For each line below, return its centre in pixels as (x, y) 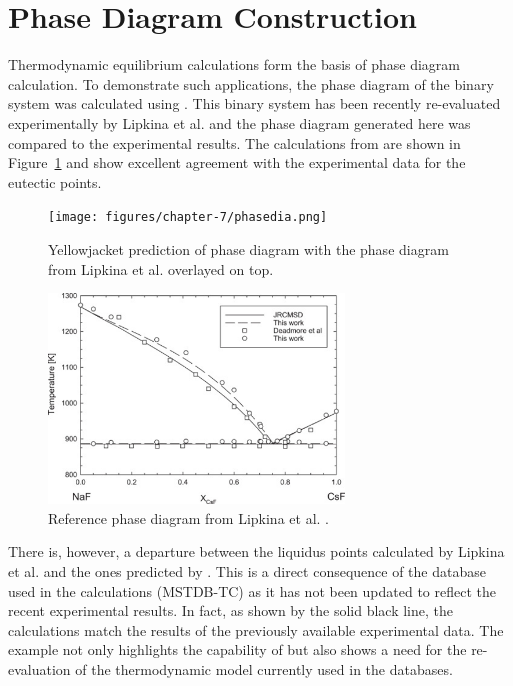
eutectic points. (55, 181)
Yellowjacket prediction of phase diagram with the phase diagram (248, 248)
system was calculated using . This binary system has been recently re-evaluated (254, 103)
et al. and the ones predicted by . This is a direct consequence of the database (247, 570)
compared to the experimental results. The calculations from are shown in (234, 142)
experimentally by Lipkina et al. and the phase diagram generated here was (239, 122)
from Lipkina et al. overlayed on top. (161, 268)
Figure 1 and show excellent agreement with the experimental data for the (237, 162)
